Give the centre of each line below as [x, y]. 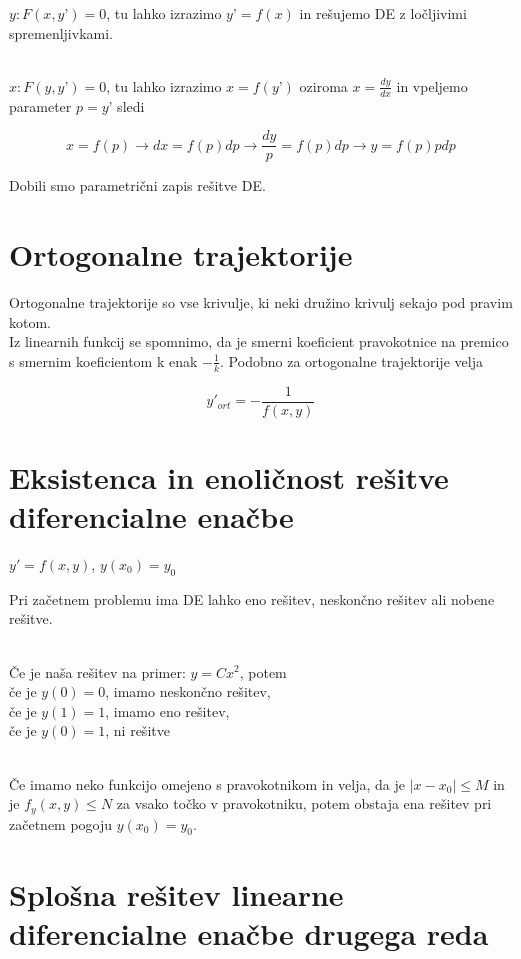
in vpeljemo [432, 85]
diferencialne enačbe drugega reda [249, 932]
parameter [40, 105]
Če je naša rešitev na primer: [97, 671]
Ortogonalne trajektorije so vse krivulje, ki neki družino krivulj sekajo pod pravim [261, 301]
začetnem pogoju [61, 823]
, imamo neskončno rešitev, [188, 691]
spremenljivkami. [61, 32]
